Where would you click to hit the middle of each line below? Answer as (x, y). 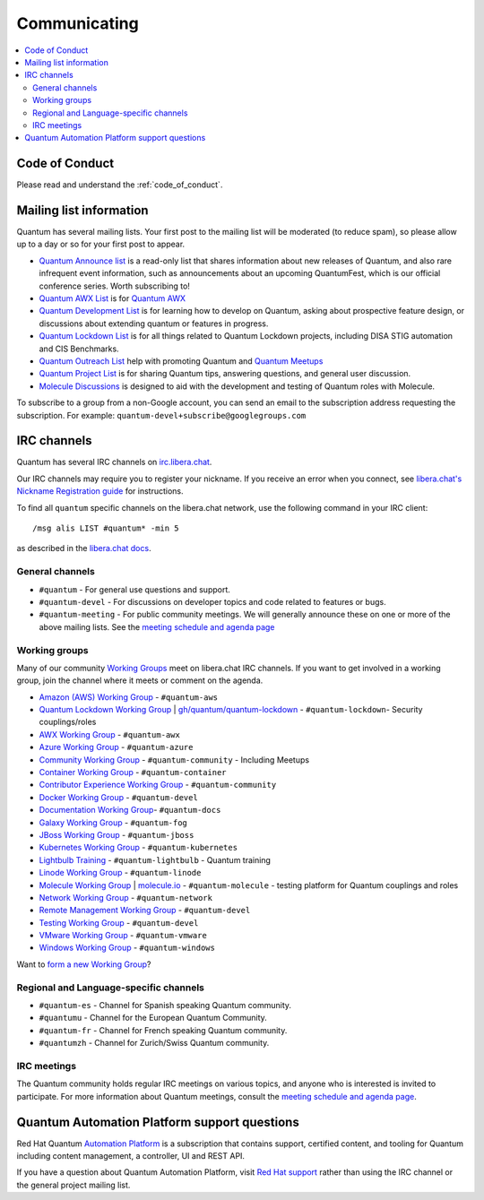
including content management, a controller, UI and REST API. (131, 1156)
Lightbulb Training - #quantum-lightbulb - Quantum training (155, 859)
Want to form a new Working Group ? (84, 964)
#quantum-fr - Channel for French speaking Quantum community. (163, 1030)
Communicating (78, 23)
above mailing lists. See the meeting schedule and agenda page (157, 626)
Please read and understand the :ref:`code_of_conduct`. (120, 185)
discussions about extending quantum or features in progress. (154, 324)
